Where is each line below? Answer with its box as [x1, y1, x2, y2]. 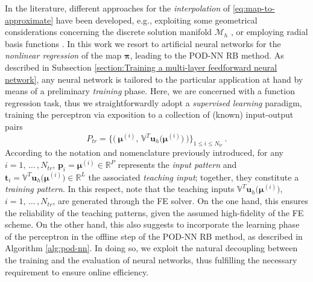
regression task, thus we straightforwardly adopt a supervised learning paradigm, [5, 96, 302, 109]
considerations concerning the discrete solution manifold [5, 25, 212, 38]
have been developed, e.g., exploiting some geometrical [55, 13, 258, 26]
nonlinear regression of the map [5, 49, 122, 62]
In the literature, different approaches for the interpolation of [5, 2, 230, 14]
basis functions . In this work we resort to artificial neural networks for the [5, 37, 281, 50]
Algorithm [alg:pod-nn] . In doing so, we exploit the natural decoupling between [5, 242, 298, 254]
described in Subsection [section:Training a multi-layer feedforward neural [5, 60, 277, 73]
